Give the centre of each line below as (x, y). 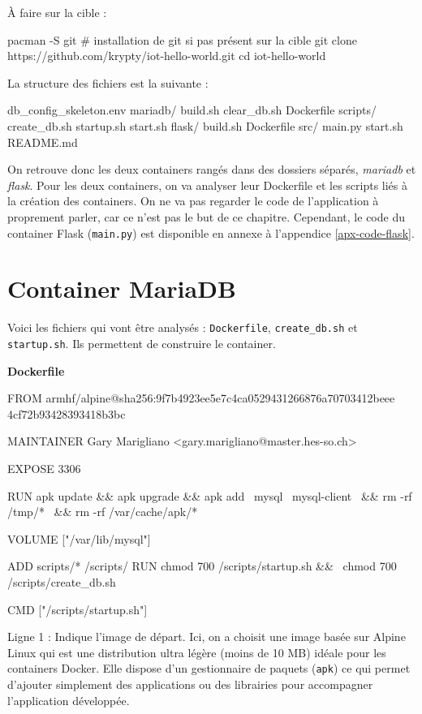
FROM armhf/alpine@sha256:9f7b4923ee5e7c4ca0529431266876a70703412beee (201, 398)
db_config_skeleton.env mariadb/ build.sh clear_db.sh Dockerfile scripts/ (192, 110)
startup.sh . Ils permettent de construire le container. (142, 343)
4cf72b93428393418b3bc (67, 413)
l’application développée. (69, 700)
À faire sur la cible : (57, 12)
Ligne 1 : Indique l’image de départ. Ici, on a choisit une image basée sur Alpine (207, 637)
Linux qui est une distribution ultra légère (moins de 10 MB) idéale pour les (197, 652)
